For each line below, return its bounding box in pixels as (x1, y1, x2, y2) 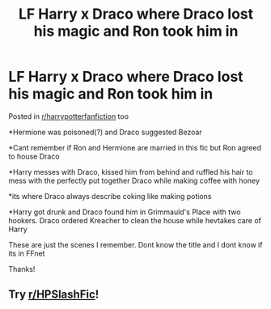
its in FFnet (8, 248, 45, 258)
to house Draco (8, 151, 60, 161)
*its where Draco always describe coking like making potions (8, 191, 212, 201)
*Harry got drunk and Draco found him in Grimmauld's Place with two (8, 207, 241, 217)
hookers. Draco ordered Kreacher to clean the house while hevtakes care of (8, 215, 261, 225)
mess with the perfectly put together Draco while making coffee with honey (8, 176, 260, 185)
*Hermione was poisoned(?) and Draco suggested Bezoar (8, 127, 202, 137)
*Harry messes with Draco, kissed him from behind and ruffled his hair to (8, 167, 253, 176)
